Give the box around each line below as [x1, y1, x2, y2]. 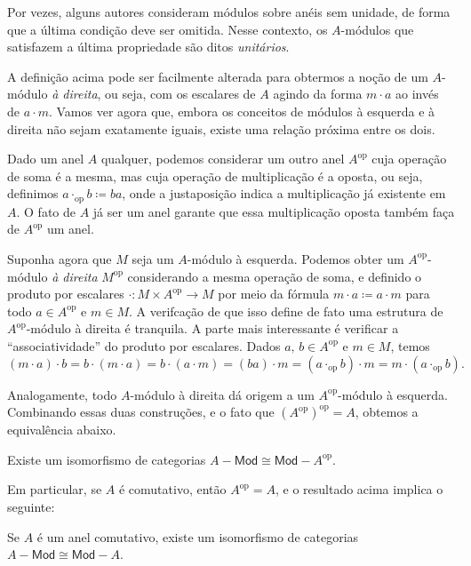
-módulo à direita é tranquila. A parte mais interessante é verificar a [26, 319, 399, 338]
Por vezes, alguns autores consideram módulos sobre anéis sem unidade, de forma [7, 3, 451, 20]
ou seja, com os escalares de [105, 84, 256, 103]
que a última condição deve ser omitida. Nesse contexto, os [7, 20, 328, 38]
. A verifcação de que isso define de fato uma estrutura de [128, 301, 443, 320]
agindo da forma [273, 84, 363, 103]
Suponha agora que [7, 249, 112, 267]
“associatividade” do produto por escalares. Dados [7, 336, 281, 355]
